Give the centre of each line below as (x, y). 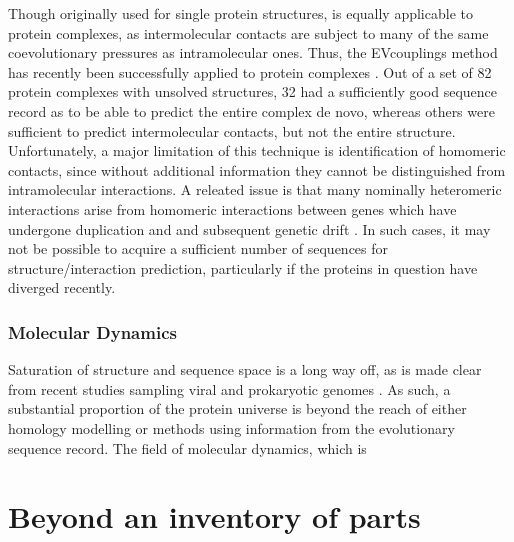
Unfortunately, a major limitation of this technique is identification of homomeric (257, 150)
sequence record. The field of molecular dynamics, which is (187, 447)
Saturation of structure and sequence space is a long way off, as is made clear (245, 369)
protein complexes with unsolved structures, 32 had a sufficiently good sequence (253, 91)
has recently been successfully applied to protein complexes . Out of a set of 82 (250, 71)
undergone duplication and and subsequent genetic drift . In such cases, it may (249, 228)
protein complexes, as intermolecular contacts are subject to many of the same (248, 32)
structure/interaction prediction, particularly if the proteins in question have (243, 267)
